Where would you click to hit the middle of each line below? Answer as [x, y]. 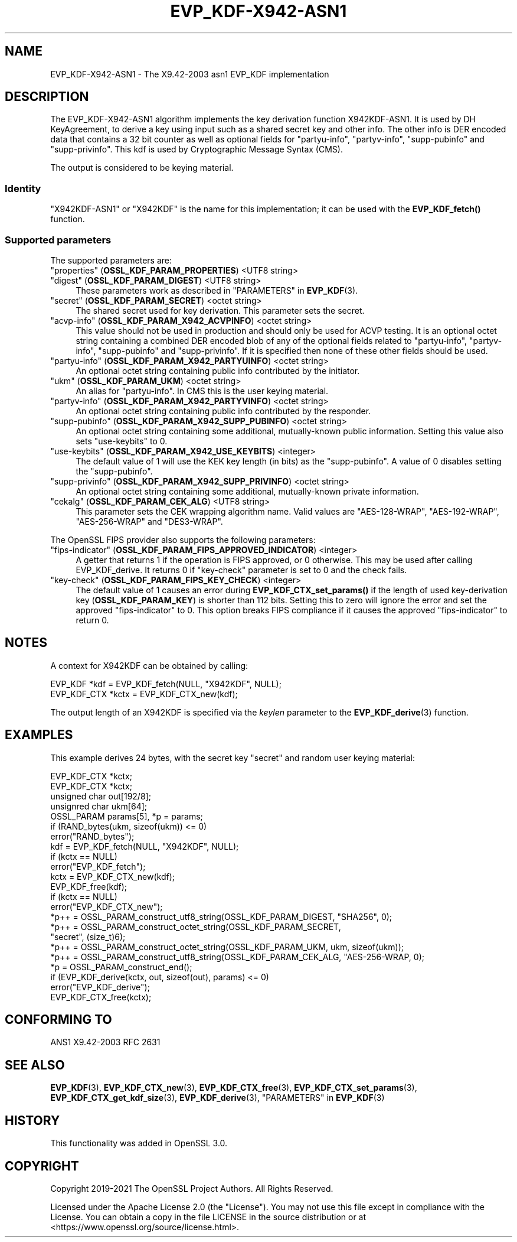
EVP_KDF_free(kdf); [89, 886]
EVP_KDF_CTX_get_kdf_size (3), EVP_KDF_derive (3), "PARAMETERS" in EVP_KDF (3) [217, 1098]
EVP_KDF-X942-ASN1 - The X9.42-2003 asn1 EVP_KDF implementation [190, 74]
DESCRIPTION [47, 97]
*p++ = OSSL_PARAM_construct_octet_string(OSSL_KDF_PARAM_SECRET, [196, 926]
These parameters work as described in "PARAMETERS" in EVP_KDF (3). [217, 290]
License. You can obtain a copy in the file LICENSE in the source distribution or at [208, 1217]
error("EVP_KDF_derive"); [100, 987]
